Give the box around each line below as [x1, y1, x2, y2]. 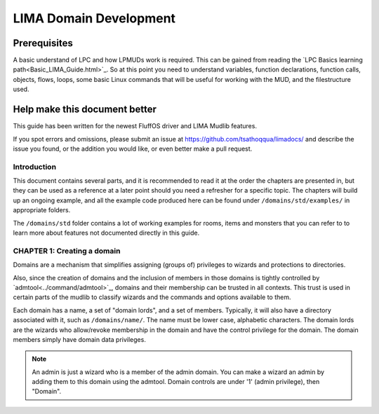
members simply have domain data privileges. [13, 335, 147, 343]
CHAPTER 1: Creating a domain [13, 246, 121, 256]
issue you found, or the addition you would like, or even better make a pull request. [13, 144, 253, 153]
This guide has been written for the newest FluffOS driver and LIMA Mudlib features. [13, 122, 258, 130]
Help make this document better [13, 104, 157, 116]
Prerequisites [13, 37, 73, 49]
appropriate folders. [13, 206, 71, 214]
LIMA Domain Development [13, 11, 175, 26]
